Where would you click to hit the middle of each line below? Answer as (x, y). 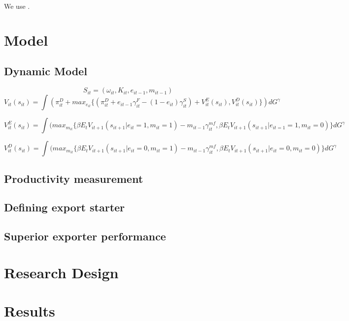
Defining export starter (65, 207)
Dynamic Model (46, 71)
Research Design (61, 272)
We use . (17, 6)
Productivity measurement (74, 178)
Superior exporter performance (85, 236)
